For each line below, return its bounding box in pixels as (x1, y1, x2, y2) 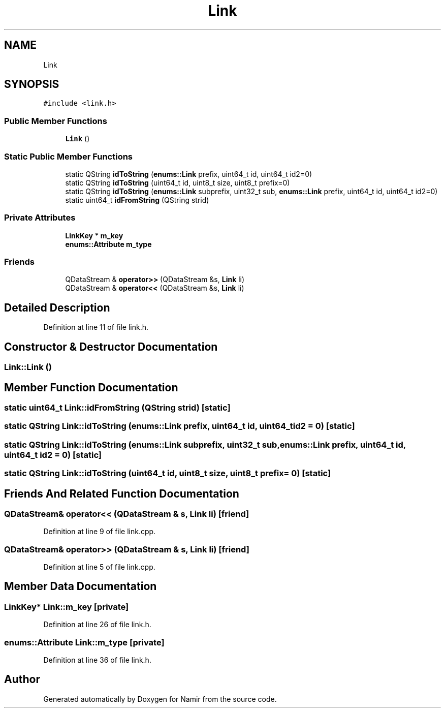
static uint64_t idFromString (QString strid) (65, 195, 209, 204)
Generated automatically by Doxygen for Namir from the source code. (43, 694, 277, 703)
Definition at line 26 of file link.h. (43, 620, 151, 629)
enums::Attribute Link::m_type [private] (4, 637, 165, 647)
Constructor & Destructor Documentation (4, 340, 218, 353)
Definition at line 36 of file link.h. (43, 656, 151, 665)
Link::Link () (4, 362, 52, 373)
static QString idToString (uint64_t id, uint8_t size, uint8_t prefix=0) (65, 178, 290, 187)
